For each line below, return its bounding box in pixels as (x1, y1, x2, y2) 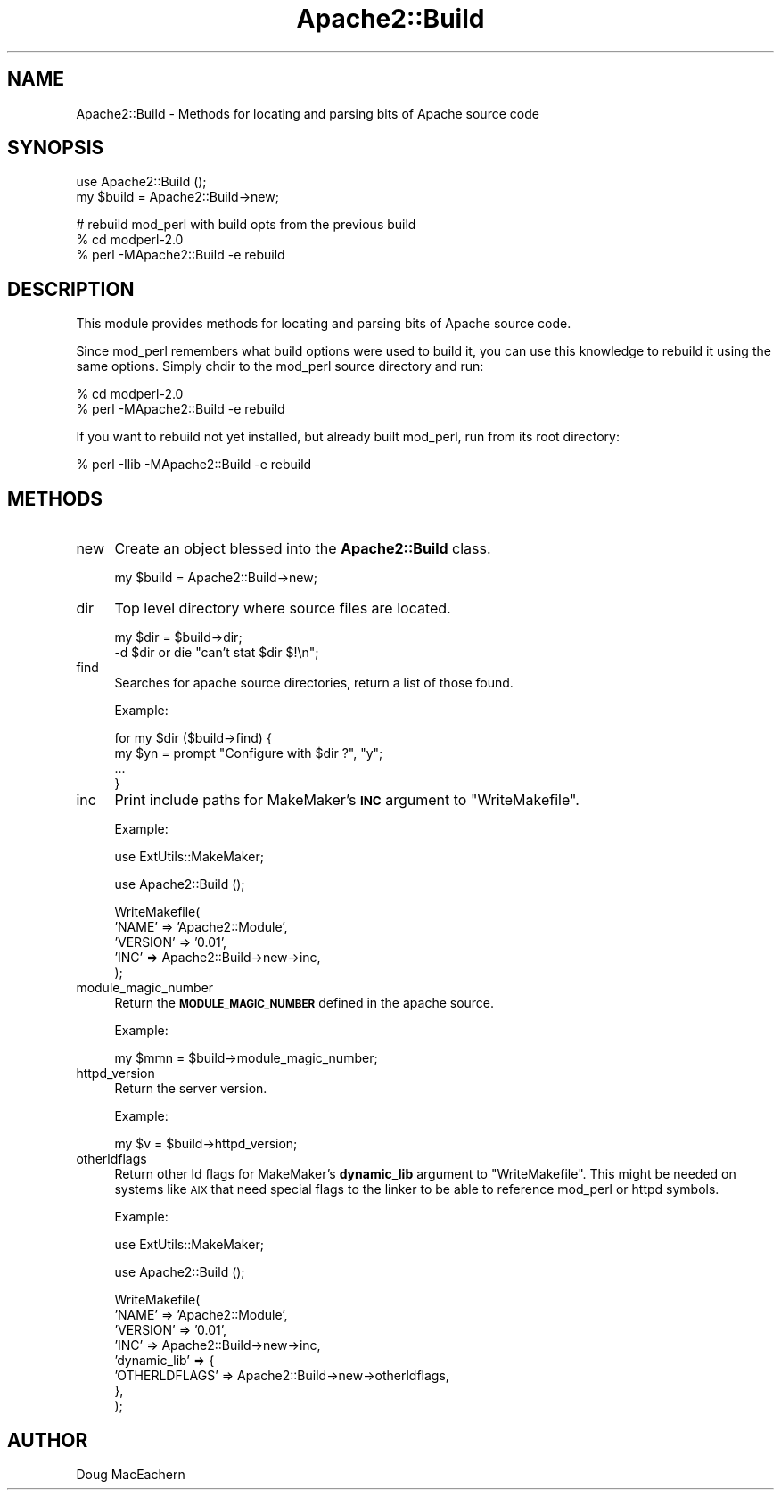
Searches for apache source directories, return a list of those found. (114, 675, 514, 691)
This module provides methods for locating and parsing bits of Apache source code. (76, 316, 571, 332)
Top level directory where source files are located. (114, 599, 451, 618)
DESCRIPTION (7, 277, 135, 300)
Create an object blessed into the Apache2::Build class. (114, 539, 491, 558)
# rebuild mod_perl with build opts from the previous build (76, 217, 416, 233)
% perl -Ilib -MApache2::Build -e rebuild (76, 457, 312, 473)
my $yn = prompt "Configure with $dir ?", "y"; (114, 745, 383, 761)
